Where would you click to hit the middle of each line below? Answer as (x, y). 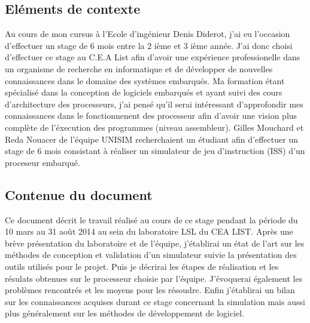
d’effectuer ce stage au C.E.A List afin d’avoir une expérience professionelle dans (153, 57)
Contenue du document (79, 194)
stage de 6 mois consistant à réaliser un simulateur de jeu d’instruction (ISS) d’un (155, 151)
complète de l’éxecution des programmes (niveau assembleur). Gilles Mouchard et (154, 127)
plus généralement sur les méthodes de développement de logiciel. (125, 313)
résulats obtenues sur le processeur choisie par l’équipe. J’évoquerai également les (154, 278)
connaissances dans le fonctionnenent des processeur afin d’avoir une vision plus (151, 116)
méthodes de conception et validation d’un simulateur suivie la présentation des (151, 255)
